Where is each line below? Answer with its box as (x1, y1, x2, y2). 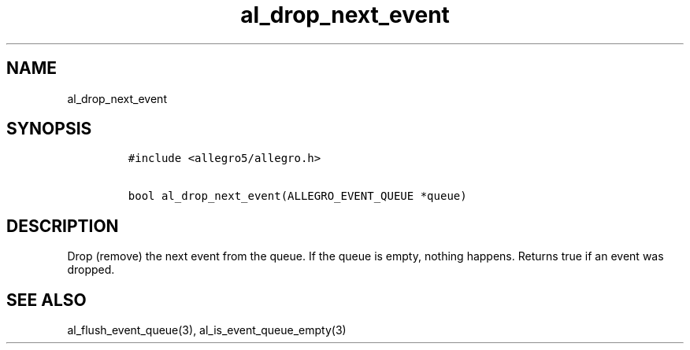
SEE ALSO (6, 289, 87, 310)
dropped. (67, 263, 115, 277)
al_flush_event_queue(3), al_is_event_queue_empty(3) (67, 323, 347, 337)
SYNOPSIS (6, 119, 92, 139)
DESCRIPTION (6, 216, 119, 236)
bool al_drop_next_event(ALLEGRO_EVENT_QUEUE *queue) (128, 190, 467, 203)
